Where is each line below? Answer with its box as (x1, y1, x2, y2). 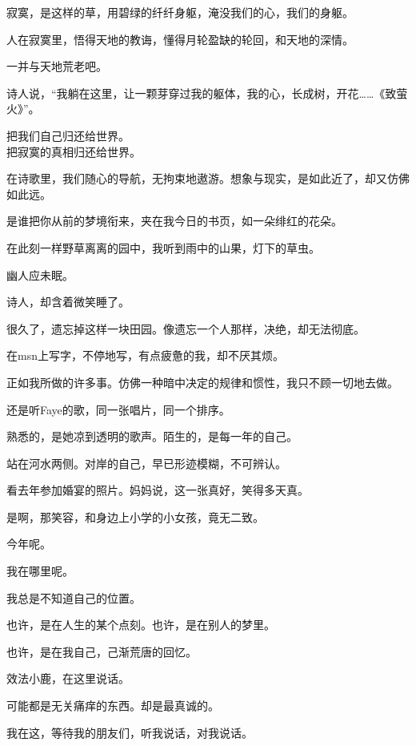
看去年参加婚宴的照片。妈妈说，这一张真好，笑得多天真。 (6, 482, 309, 498)
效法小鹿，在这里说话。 (6, 670, 130, 687)
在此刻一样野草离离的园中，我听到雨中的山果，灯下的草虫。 (6, 239, 320, 256)
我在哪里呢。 (6, 563, 74, 579)
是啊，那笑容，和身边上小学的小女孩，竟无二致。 (6, 508, 264, 525)
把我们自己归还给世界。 (6, 127, 130, 143)
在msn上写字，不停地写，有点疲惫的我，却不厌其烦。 (6, 347, 284, 364)
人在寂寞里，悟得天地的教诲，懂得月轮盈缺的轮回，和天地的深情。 (6, 30, 354, 47)
